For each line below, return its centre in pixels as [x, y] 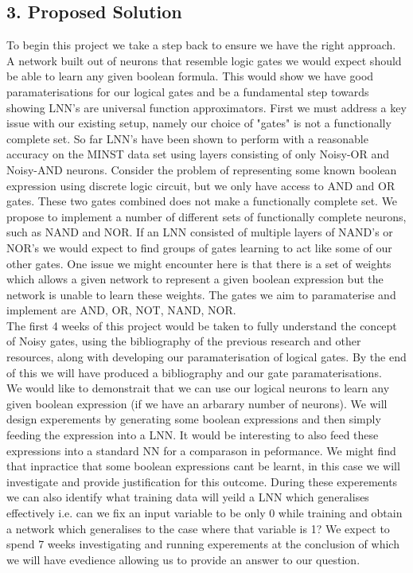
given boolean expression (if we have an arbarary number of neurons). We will [197, 403]
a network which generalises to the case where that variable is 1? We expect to [198, 528]
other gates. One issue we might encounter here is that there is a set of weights [199, 263]
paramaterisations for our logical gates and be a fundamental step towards [188, 91]
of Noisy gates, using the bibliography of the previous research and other [184, 341]
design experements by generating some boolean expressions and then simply [194, 419]
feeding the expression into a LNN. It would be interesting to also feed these [193, 435]
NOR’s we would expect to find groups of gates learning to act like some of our [199, 247]
